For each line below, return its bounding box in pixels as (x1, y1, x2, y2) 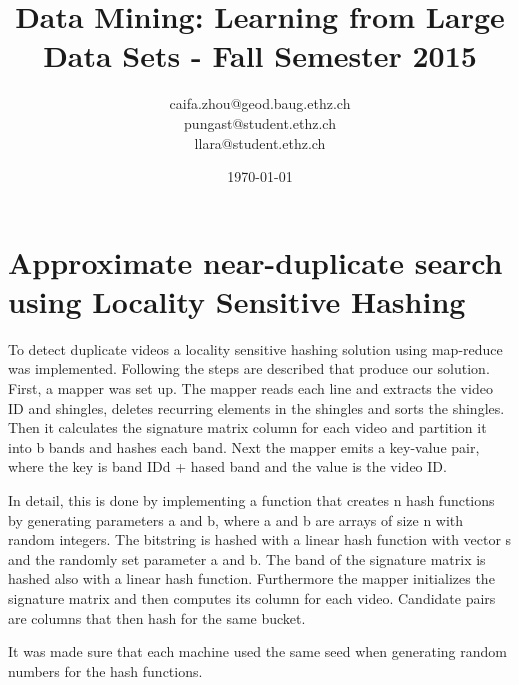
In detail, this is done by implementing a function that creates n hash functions (8, 489, 495, 510)
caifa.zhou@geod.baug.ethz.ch (169, 93, 351, 114)
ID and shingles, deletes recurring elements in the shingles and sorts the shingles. (8, 397, 505, 418)
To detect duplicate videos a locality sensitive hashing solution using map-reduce (8, 338, 503, 359)
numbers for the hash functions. (8, 660, 203, 681)
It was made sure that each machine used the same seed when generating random (8, 641, 507, 662)
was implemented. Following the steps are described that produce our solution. (8, 358, 490, 379)
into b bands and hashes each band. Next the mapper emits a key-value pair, (8, 436, 480, 457)
